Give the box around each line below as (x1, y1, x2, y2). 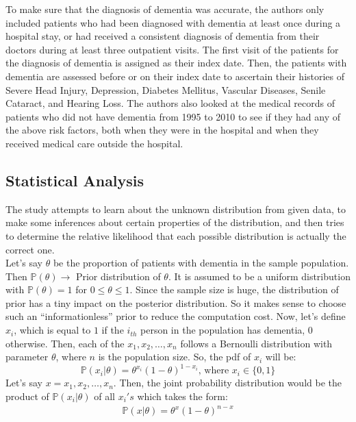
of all (94, 388, 116, 403)
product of (5, 388, 49, 403)
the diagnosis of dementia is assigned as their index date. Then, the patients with (5, 55, 347, 70)
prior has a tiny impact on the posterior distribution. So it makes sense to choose (5, 295, 346, 310)
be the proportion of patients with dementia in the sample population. (53, 256, 349, 270)
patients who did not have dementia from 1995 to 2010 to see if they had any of (5, 109, 341, 123)
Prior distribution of (75, 269, 161, 283)
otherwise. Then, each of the (5, 336, 125, 350)
